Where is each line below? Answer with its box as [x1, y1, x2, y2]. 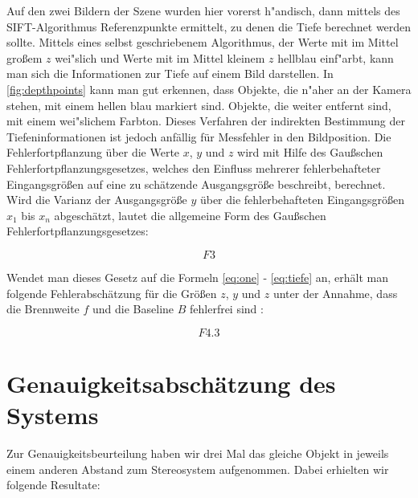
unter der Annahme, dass [273, 284, 398, 301]
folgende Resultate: [6, 476, 100, 493]
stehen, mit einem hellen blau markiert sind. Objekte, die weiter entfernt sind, [6, 96, 391, 113]
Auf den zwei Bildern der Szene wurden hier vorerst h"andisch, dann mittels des [6, 2, 400, 18]
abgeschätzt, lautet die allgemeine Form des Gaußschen [54, 206, 326, 223]
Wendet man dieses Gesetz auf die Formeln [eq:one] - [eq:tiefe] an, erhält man [6, 268, 389, 285]
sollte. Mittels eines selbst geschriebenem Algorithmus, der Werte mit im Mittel [6, 34, 399, 51]
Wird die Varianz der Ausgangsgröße [6, 191, 187, 208]
